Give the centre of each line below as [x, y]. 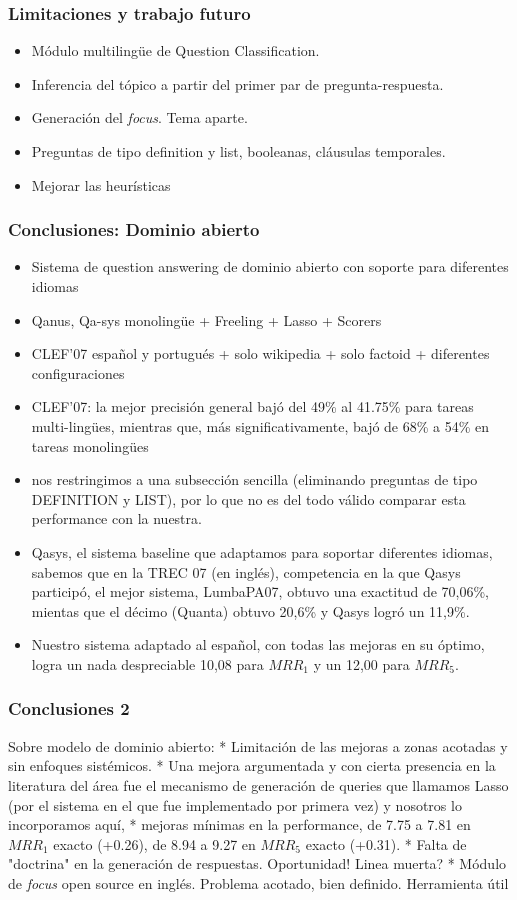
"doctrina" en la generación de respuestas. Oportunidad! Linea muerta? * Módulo [257, 863]
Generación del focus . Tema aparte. [139, 117]
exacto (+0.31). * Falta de [386, 843]
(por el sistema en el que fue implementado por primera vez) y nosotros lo [235, 804]
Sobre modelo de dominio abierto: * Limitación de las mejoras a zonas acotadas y [258, 745]
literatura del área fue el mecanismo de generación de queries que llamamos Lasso [258, 784]
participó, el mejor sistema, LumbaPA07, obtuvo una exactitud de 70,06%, [260, 591]
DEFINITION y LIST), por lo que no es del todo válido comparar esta [248, 498]
